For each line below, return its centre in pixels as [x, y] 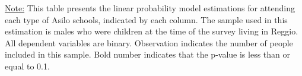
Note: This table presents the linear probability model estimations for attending [150, 8]
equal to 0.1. [27, 66]
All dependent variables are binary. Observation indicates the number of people [149, 42]
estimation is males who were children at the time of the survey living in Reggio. [152, 31]
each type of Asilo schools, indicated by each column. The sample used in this [146, 19]
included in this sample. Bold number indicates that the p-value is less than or [148, 54]
